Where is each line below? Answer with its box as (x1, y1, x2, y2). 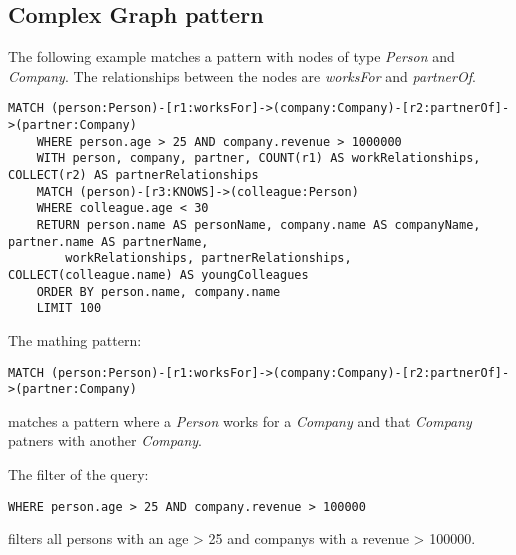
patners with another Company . (8, 430, 202, 451)
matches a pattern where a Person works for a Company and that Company (8, 410, 472, 431)
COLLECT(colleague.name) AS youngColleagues (8, 267, 309, 282)
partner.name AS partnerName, (8, 234, 209, 249)
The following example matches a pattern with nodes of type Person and (8, 46, 455, 67)
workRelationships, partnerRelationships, (65, 251, 352, 266)
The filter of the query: (8, 464, 149, 485)
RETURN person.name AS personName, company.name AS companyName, (36, 217, 481, 232)
